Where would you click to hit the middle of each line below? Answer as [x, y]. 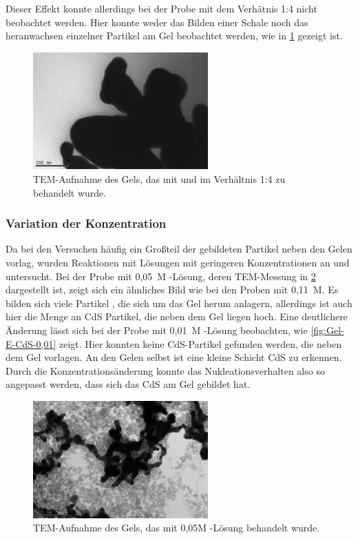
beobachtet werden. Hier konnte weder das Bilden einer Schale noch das [157, 22]
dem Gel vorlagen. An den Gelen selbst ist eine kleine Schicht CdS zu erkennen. [174, 357]
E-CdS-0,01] [31, 343]
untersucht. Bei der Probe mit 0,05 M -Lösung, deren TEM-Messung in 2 [161, 276]
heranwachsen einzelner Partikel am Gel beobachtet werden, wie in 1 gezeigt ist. [174, 36]
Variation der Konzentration [86, 223]
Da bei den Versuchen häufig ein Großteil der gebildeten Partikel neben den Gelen [179, 249]
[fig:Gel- [327, 330]
